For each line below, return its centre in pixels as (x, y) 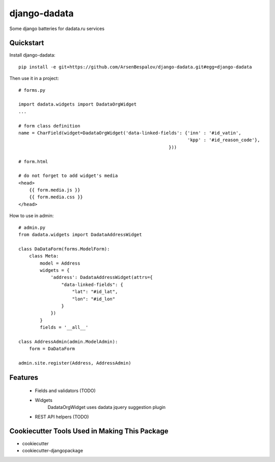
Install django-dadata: (32, 55)
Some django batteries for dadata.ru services (57, 29)
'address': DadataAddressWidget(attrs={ (102, 277)
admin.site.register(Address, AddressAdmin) (75, 363)
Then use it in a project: (34, 79)
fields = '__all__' (64, 327)
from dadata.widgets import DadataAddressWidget (80, 235)
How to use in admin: (32, 216)
